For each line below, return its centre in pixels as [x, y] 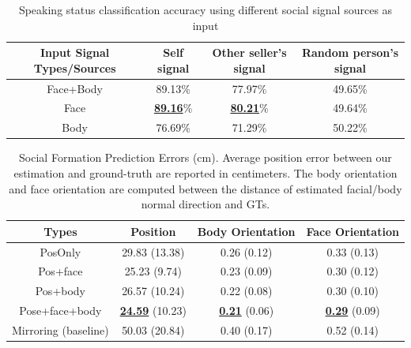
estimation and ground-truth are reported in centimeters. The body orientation [205, 173]
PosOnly [60, 251]
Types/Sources [75, 67]
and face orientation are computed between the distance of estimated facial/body [205, 188]
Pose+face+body [60, 311]
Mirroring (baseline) [60, 330]
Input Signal [75, 52]
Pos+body [60, 291]
